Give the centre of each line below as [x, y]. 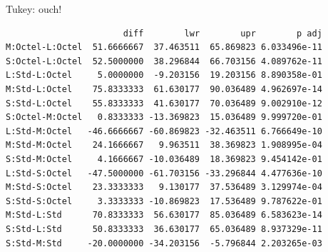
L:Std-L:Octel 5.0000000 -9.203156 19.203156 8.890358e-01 [164, 75]
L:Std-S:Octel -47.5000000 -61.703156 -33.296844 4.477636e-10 [164, 173]
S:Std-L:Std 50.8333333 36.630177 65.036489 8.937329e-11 [164, 229]
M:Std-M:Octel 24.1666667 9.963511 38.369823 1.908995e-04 [164, 145]
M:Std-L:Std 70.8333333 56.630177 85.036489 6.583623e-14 [164, 215]
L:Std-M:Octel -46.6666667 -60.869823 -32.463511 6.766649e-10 [164, 131]
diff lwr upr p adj [222, 33]
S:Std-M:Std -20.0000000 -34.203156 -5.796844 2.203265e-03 [164, 243]
